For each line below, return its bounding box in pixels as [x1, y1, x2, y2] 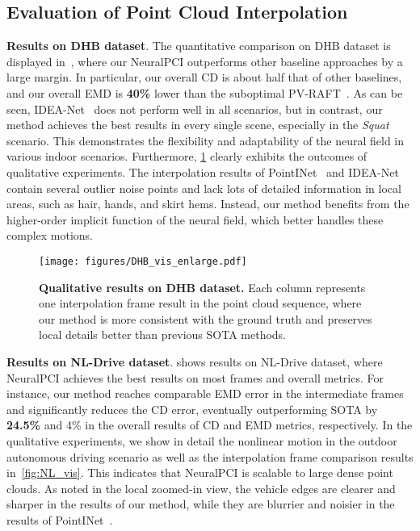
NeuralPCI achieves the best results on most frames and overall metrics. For [6, 369, 384, 386]
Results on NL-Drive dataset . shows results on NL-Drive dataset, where [6, 353, 383, 370]
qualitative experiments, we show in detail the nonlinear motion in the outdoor [6, 432, 397, 449]
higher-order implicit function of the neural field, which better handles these [6, 211, 384, 228]
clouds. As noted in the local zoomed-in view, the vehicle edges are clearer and [6, 479, 396, 496]
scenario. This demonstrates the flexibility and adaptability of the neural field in [6, 132, 405, 148]
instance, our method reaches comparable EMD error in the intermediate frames [6, 385, 404, 402]
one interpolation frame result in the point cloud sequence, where [39, 295, 362, 311]
